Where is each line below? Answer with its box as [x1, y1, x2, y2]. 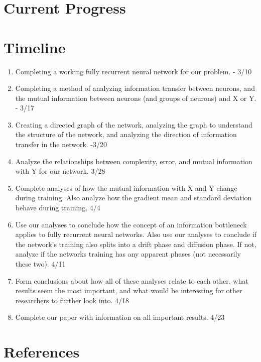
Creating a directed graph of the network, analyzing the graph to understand [15, 119, 252, 130]
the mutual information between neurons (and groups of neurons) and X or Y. [15, 92, 256, 103]
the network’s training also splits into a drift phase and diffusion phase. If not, [15, 238, 256, 249]
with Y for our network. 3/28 [15, 166, 105, 176]
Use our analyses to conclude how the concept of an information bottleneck [15, 219, 247, 229]
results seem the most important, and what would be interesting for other [15, 285, 242, 296]
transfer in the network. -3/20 [15, 139, 107, 150]
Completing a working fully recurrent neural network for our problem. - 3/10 [15, 66, 252, 76]
